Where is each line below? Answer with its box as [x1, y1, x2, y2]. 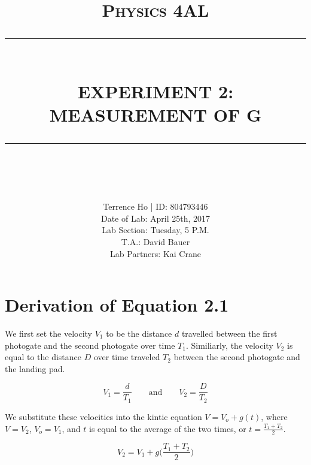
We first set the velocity [5, 327, 93, 340]
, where [261, 410, 288, 422]
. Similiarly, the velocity [185, 339, 273, 351]
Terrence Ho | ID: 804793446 [103, 200, 208, 213]
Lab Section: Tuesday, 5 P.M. [102, 224, 209, 236]
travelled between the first [181, 327, 278, 340]
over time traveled [93, 351, 160, 363]
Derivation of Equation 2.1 [5, 292, 229, 317]
